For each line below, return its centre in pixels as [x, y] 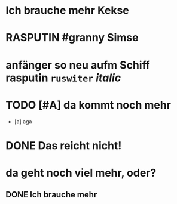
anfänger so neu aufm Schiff [78, 65]
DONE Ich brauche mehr [51, 195]
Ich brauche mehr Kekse [67, 10]
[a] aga [23, 121]
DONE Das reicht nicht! [64, 145]
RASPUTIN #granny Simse [72, 38]
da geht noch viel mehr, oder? [81, 173]
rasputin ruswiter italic [63, 78]
